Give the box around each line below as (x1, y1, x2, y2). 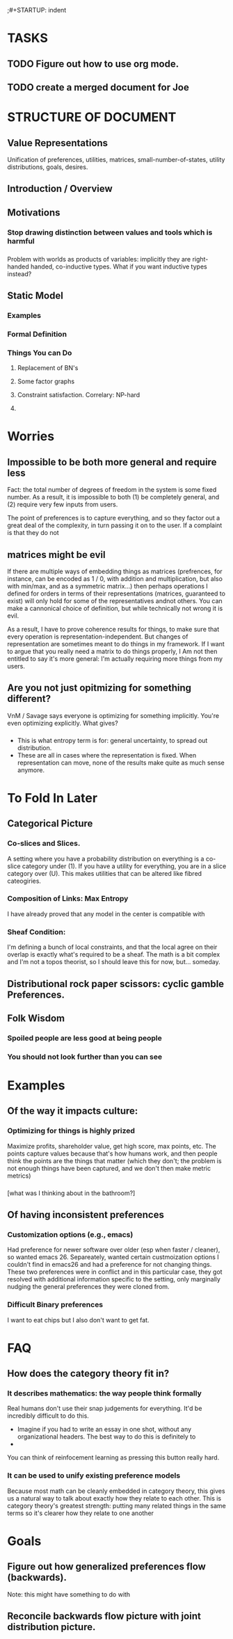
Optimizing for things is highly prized (7, 1126, 136, 1136)
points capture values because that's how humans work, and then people (7, 1149, 218, 1158)
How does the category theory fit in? (7, 1368, 170, 1380)
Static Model (7, 289, 64, 301)
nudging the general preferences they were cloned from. (7, 1283, 170, 1291)
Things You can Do (7, 348, 72, 358)
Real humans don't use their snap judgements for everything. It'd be (7, 1405, 202, 1413)
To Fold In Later (7, 790, 98, 806)
